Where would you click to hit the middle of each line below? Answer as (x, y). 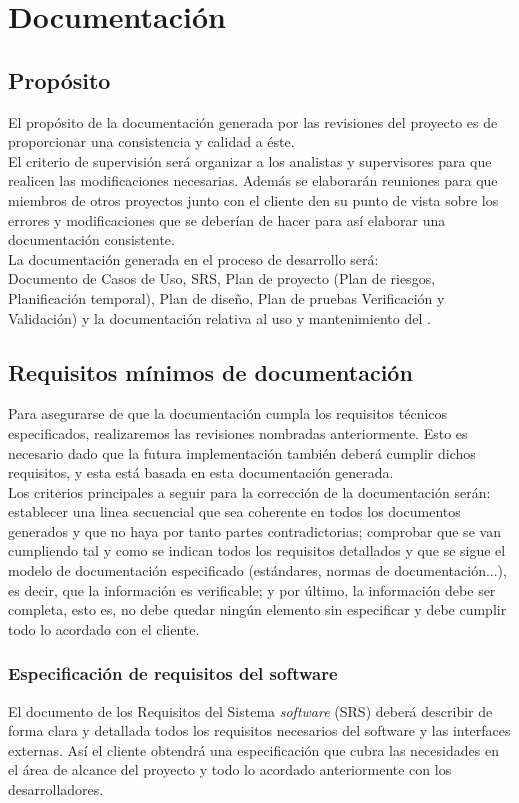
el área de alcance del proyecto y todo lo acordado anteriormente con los (230, 769)
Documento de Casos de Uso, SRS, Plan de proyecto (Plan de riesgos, (222, 278)
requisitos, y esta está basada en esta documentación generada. (201, 472)
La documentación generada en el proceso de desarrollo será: (193, 258)
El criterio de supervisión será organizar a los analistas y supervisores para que (250, 160)
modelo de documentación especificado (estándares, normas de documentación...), (257, 570)
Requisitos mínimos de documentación (210, 371)
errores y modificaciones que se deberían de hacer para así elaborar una (227, 219)
